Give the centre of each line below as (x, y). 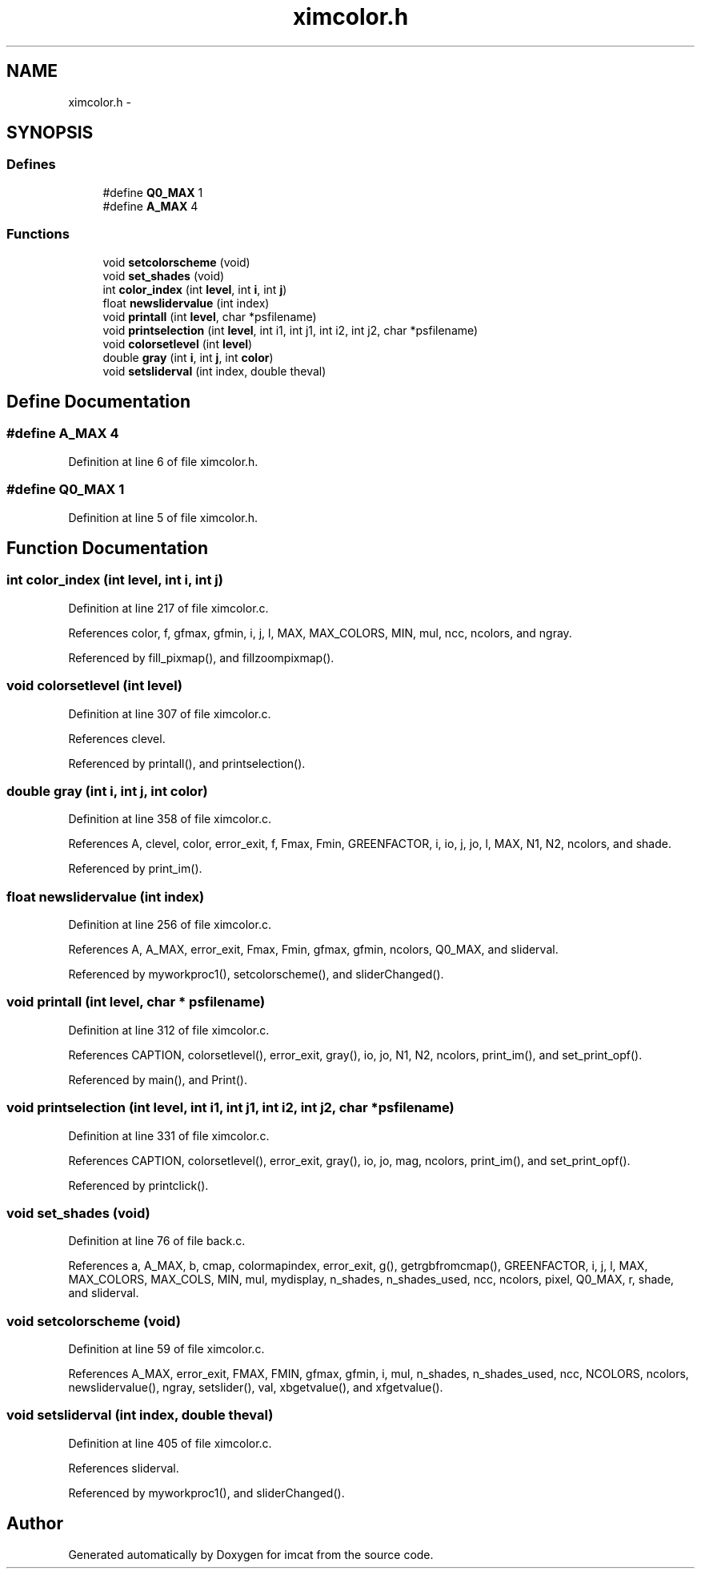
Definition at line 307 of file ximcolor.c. (170, 713)
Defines (31, 165)
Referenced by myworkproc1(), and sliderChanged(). (206, 1493)
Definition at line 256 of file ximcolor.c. (170, 924)
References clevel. (117, 738)
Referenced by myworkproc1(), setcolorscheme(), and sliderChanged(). (256, 974)
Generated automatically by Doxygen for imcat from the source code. (251, 1554)
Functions (38, 234)
